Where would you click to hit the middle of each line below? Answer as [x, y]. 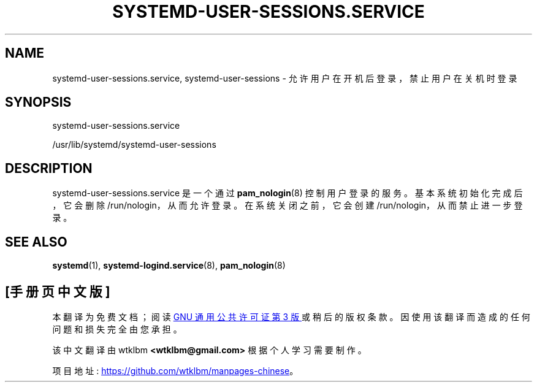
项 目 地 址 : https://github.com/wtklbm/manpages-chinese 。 [175, 370]
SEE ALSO [36, 242]
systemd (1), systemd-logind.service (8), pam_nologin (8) [169, 266]
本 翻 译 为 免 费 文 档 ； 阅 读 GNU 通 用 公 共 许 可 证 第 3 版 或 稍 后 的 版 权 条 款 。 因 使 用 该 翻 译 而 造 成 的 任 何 [291, 316]
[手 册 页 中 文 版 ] [58, 291]
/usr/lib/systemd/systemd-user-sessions [134, 145]
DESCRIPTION [49, 168]
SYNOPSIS [38, 102]
